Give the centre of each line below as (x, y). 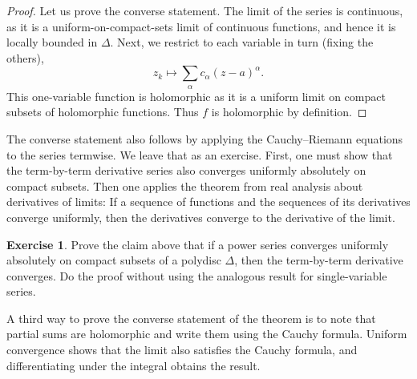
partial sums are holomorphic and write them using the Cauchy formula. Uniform (207, 334)
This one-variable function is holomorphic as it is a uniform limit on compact (196, 96)
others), (25, 57)
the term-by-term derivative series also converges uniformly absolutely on (186, 170)
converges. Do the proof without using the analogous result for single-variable (197, 275)
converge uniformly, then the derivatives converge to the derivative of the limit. (201, 217)
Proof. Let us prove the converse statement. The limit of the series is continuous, (205, 10)
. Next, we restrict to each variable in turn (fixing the (242, 42)
